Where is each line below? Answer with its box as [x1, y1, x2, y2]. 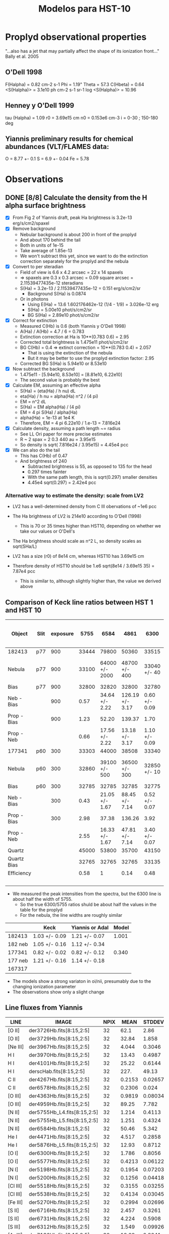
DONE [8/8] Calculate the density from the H [5, 193, 147, 202]
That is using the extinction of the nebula [27, 349, 113, 355]
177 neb [8, 957, 28, 964]
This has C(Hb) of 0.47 [20, 453, 68, 459]
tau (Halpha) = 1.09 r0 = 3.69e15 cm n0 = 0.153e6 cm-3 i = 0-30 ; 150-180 [5, 114, 158, 121]
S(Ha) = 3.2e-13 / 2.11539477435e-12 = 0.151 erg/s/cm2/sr [20, 285, 141, 291]
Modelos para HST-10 [38, 3, 131, 15]
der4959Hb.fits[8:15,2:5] [29, 1101, 90, 1108]
